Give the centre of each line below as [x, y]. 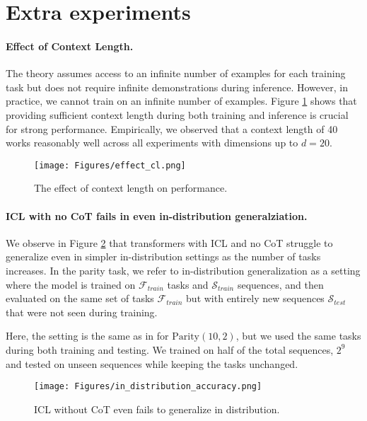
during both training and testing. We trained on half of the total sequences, [170, 349]
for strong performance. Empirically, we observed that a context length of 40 [172, 128]
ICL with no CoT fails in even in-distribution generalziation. [157, 215]
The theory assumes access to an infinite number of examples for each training [176, 73]
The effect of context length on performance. [131, 188]
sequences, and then [280, 284]
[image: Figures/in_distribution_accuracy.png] [148, 387]
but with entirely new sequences [255, 298]
